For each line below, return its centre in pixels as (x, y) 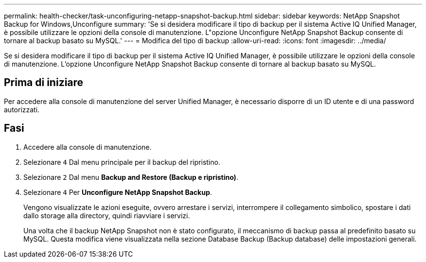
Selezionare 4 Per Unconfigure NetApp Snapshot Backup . (118, 192)
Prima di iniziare (44, 83)
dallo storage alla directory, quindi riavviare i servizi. (107, 215)
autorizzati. (22, 109)
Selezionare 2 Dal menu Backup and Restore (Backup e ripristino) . (131, 177)
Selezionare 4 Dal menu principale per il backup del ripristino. (122, 162)
